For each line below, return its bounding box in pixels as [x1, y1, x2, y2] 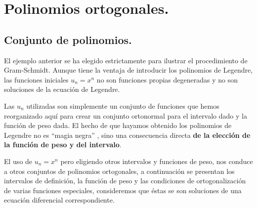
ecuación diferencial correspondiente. [4, 195, 115, 205]
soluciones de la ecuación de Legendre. [4, 84, 120, 94]
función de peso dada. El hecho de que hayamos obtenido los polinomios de [4, 120, 232, 130]
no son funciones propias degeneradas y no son [96, 74, 238, 84]
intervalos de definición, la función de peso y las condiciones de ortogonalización [4, 175, 246, 186]
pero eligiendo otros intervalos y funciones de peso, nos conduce [60, 156, 253, 166]
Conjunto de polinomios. [4, 32, 132, 47]
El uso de [4, 156, 33, 166]
